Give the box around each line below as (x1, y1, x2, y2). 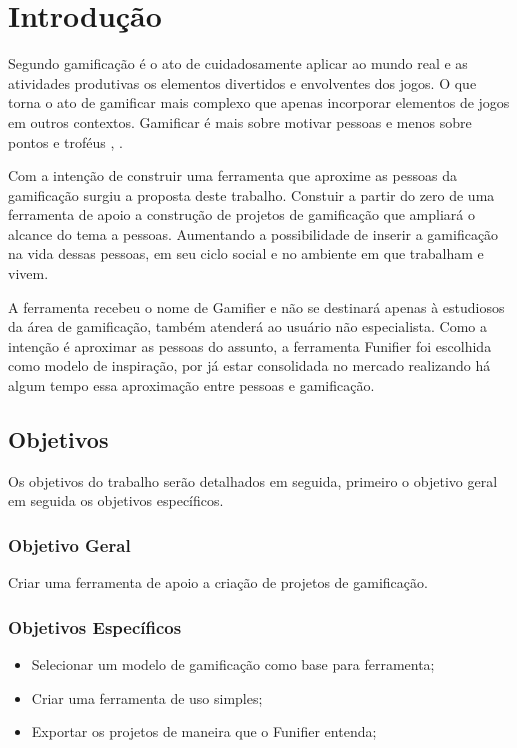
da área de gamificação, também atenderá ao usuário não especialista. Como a (8, 316, 488, 337)
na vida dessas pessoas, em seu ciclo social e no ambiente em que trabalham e (8, 243, 484, 264)
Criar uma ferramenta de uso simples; (31, 687, 263, 708)
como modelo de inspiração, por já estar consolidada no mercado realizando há (8, 355, 491, 376)
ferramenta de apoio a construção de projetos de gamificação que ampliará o (8, 204, 475, 225)
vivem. (8, 263, 49, 284)
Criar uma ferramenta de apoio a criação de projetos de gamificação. (8, 572, 428, 593)
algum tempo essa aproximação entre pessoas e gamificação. (8, 375, 375, 396)
